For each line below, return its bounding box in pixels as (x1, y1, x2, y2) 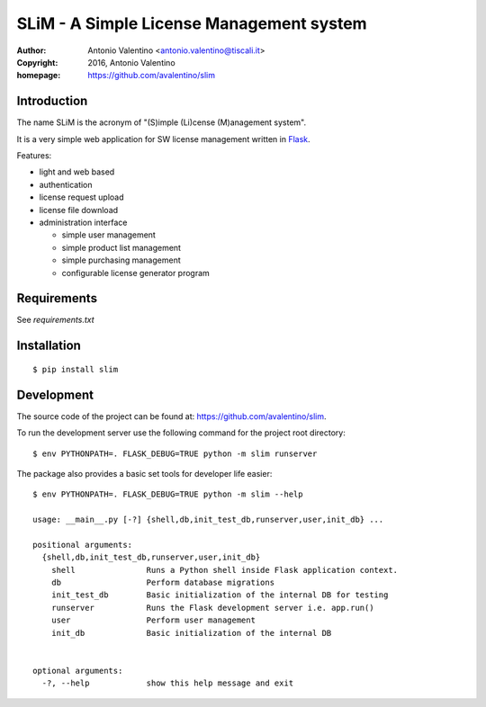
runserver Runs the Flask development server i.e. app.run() (50, 603, 374, 613)
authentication (39, 179, 94, 190)
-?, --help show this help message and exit (41, 678, 294, 688)
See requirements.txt (16, 315, 94, 326)
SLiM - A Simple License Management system (16, 13, 368, 33)
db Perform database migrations (50, 577, 274, 588)
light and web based (39, 166, 115, 177)
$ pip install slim (32, 364, 119, 374)
